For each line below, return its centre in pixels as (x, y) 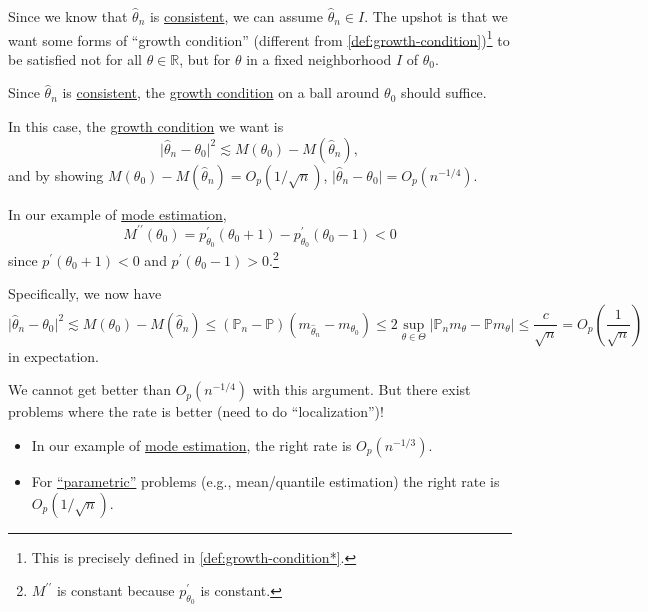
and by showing (56, 174)
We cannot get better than (89, 389)
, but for (205, 58)
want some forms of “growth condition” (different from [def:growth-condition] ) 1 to (259, 38)
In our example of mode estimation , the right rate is (191, 444)
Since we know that (68, 16)
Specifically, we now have (85, 293)
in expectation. (54, 355)
